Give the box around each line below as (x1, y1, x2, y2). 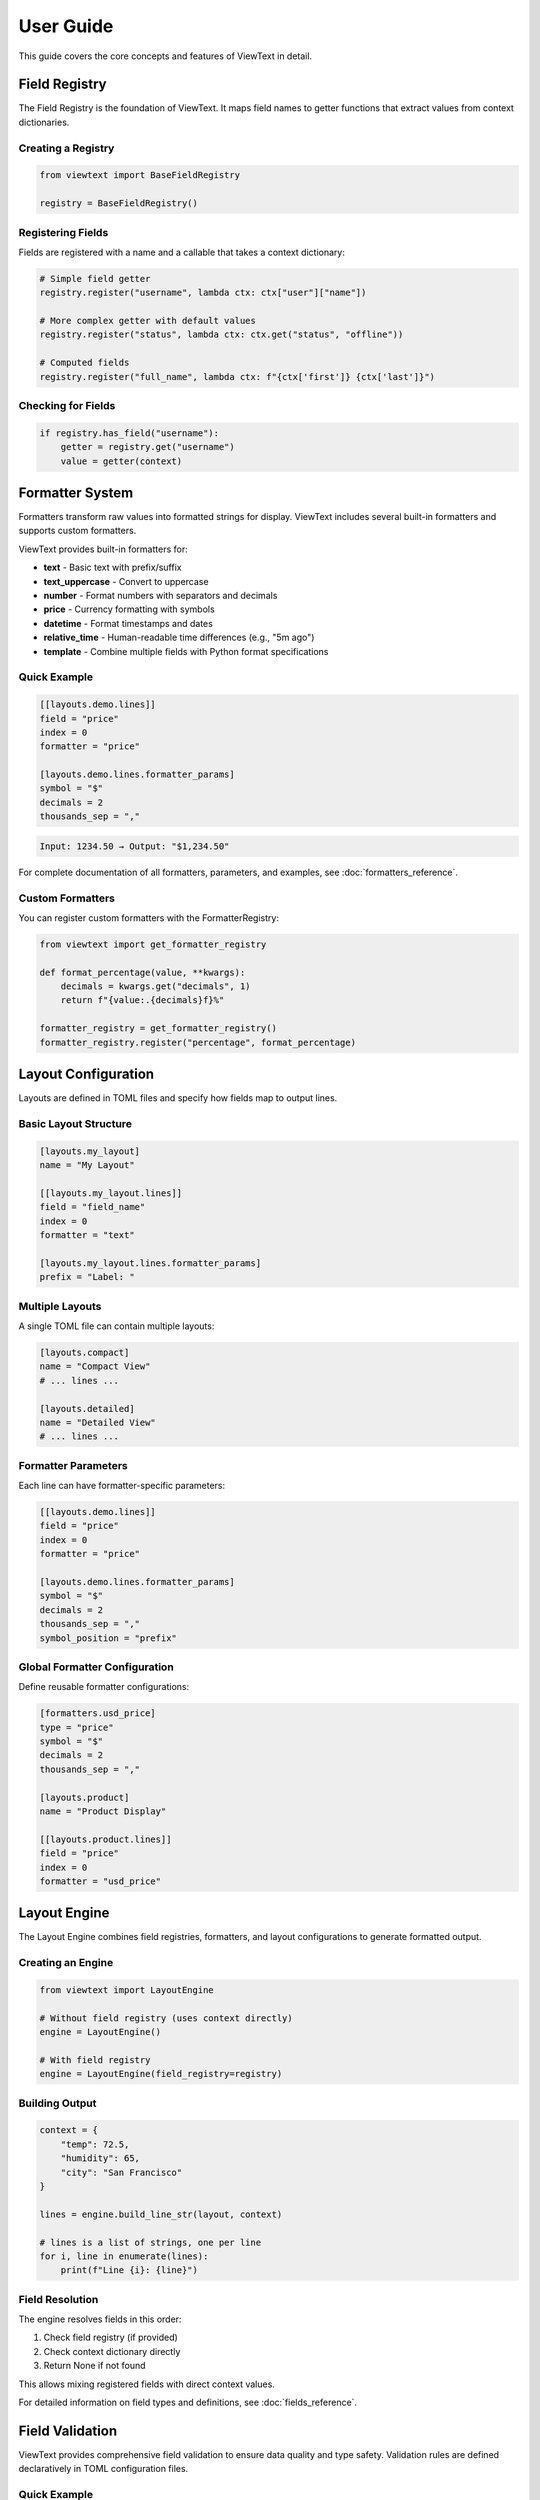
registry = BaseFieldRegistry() (39, 198, 199, 209)
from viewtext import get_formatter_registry (39, 938, 267, 950)
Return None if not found (43, 2360, 146, 2372)
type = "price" (39, 1721, 114, 1733)
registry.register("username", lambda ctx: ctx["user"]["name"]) (39, 287, 367, 299)
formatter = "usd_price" (39, 1875, 162, 1887)
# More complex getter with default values (39, 315, 257, 327)
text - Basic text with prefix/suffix (43, 561, 182, 574)
